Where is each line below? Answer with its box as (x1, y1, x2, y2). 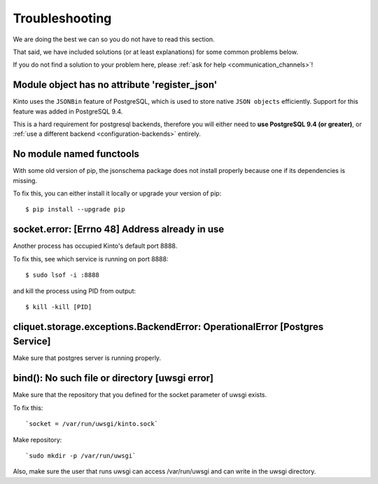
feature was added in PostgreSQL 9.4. (13, 107, 123, 116)
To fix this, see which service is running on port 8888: (13, 254, 169, 263)
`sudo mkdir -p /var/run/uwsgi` (25, 452, 136, 459)
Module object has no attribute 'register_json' (13, 79, 218, 91)
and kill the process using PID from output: (13, 286, 136, 295)
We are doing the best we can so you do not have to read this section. (13, 35, 215, 43)
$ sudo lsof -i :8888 (25, 271, 99, 279)
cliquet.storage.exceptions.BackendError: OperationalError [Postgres (13, 321, 324, 333)
